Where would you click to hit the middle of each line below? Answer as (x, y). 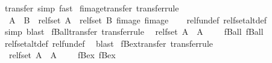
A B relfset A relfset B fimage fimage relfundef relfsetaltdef (138, 19)
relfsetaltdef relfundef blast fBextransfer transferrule (109, 43)
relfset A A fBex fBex (62, 55)
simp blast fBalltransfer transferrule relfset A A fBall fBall (134, 31)
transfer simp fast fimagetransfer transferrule (92, 8)
